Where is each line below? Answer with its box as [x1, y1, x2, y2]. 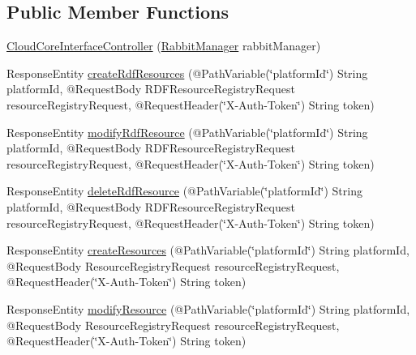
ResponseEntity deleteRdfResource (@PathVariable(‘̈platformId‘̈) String [6, 182, 362, 199]
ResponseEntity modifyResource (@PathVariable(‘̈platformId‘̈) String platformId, [6, 300, 410, 317]
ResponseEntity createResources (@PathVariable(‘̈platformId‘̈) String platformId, [6, 242, 410, 259]
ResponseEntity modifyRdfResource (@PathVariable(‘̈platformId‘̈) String [6, 123, 368, 140]
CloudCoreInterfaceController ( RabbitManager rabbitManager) [6, 37, 321, 54]
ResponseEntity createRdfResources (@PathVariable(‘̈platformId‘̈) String [6, 64, 368, 81]
